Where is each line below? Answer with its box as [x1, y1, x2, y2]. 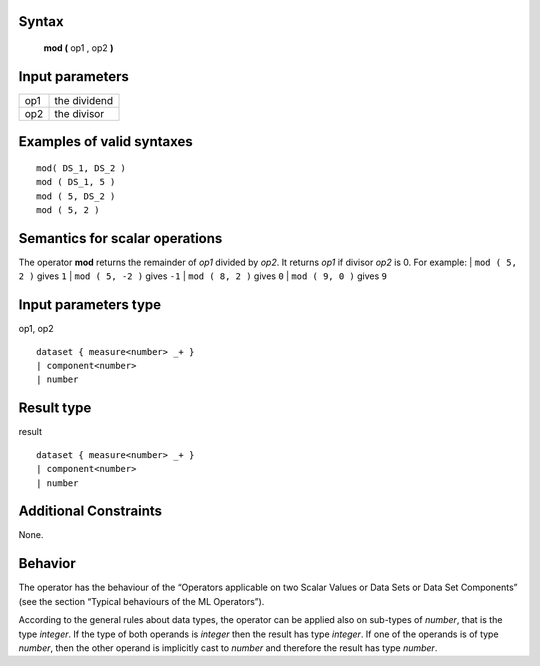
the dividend [54, 93, 114, 107]
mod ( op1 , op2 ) [43, 42, 114, 54]
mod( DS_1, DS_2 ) [36, 162, 127, 174]
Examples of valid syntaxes [18, 133, 194, 150]
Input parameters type [18, 296, 162, 314]
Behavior [18, 555, 77, 572]
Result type [18, 400, 92, 417]
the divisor [54, 106, 105, 120]
